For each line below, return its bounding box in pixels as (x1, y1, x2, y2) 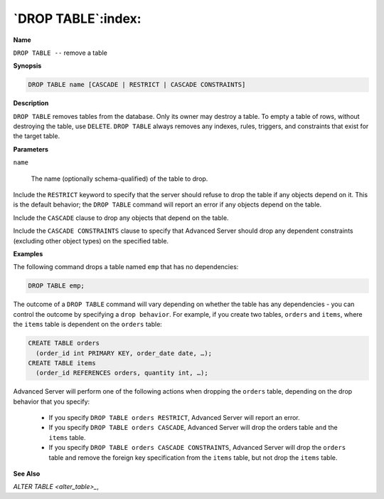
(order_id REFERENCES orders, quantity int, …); (36, 369, 209, 377)
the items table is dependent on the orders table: (13, 320, 163, 329)
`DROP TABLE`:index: (13, 11, 142, 26)
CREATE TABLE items (28, 359, 96, 367)
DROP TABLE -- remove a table (13, 48, 108, 57)
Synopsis (13, 61, 42, 70)
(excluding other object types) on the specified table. (13, 236, 169, 245)
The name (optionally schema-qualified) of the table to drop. (31, 174, 208, 183)
